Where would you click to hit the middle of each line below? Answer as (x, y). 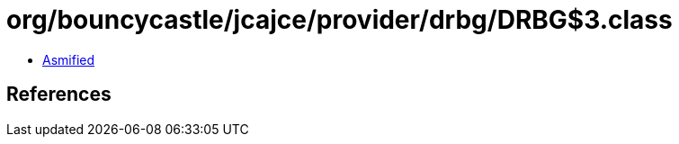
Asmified (69, 59)
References (59, 94)
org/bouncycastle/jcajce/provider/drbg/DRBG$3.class (339, 20)
